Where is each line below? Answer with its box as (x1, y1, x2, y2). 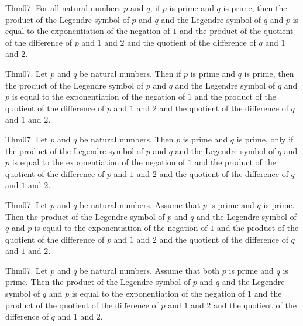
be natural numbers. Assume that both (80, 264, 220, 276)
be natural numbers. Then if (80, 67, 181, 79)
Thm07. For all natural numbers (5, 2, 121, 13)
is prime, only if (236, 133, 294, 145)
